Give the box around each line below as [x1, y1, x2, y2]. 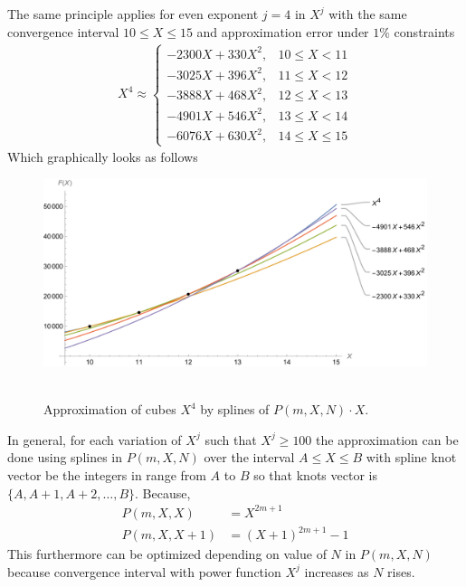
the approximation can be [316, 430, 459, 449]
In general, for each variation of [7, 430, 182, 449]
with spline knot [366, 448, 457, 467]
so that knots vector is [253, 465, 377, 484]
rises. [387, 562, 415, 581]
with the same [328, 5, 407, 23]
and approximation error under [196, 22, 369, 41]
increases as [304, 562, 369, 581]
